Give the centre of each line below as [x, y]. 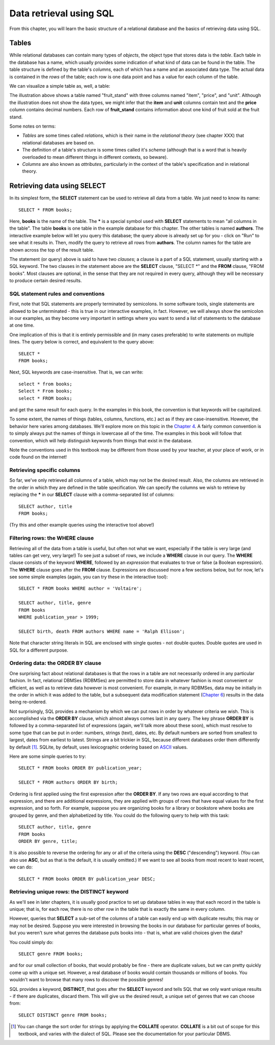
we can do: [21, 867]
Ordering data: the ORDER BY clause [56, 663]
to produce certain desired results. [46, 281]
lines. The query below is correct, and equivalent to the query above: [82, 342]
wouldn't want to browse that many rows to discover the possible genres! [86, 980]
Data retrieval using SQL [62, 13]
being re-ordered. [28, 702]
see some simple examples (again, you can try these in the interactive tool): [89, 577]
